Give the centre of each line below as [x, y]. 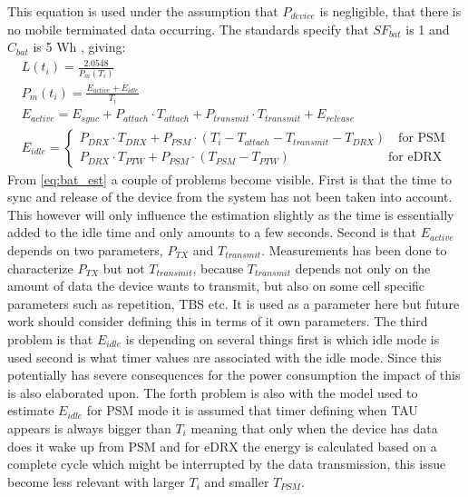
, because [218, 268]
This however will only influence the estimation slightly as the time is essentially [231, 214]
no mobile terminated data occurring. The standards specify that [188, 29]
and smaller [237, 481]
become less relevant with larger [96, 481]
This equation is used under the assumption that [143, 11]
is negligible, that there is [390, 11]
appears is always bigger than [89, 427]
